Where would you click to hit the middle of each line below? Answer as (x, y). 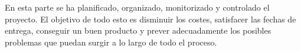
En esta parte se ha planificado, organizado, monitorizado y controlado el (137, 7)
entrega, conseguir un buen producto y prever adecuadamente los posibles (138, 30)
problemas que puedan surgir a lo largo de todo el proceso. (111, 42)
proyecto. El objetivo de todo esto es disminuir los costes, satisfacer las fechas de (150, 19)
